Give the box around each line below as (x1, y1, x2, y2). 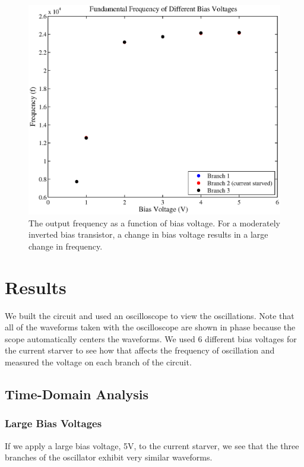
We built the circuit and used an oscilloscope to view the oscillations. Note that (5, 309, 294, 321)
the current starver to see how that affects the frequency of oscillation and (5, 344, 275, 356)
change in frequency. (28, 239, 103, 252)
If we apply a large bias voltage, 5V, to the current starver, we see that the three (5, 439, 299, 452)
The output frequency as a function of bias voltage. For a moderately (28, 216, 280, 229)
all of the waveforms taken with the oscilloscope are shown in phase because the (5, 321, 296, 333)
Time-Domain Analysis (5, 384, 148, 403)
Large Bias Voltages (5, 416, 102, 431)
